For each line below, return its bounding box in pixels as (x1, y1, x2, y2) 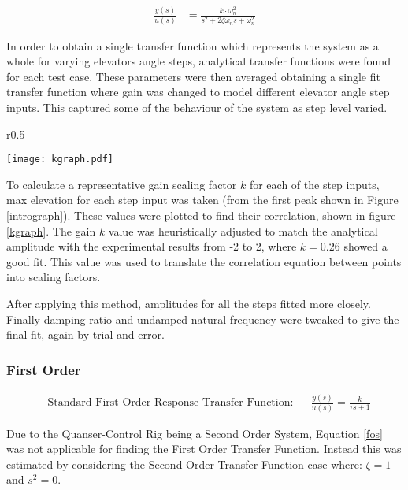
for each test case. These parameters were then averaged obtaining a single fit (6, 68, 380, 84)
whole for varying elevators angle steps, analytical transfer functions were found (6, 53, 391, 69)
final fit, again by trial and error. (6, 326, 165, 343)
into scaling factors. (6, 269, 101, 285)
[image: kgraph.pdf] (6, 154, 114, 165)
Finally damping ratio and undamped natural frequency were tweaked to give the (6, 310, 399, 327)
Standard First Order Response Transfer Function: (47, 397, 294, 409)
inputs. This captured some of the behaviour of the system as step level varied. (6, 99, 388, 116)
